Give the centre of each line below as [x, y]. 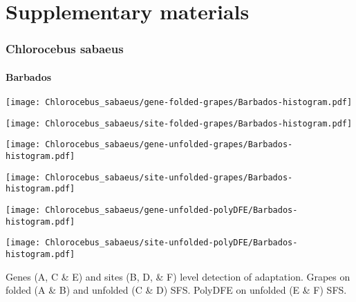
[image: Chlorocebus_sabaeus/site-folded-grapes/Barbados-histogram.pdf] [179, 123]
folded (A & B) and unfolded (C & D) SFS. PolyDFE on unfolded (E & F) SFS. [176, 290]
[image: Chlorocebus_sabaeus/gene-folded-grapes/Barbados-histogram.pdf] [179, 103]
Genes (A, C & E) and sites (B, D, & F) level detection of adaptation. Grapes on [178, 276]
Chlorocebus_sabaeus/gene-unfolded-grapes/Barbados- [169, 145]
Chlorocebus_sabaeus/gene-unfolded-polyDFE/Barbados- [171, 210]
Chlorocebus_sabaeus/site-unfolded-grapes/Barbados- [169, 177]
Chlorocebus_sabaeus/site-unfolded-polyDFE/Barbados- [171, 243]
